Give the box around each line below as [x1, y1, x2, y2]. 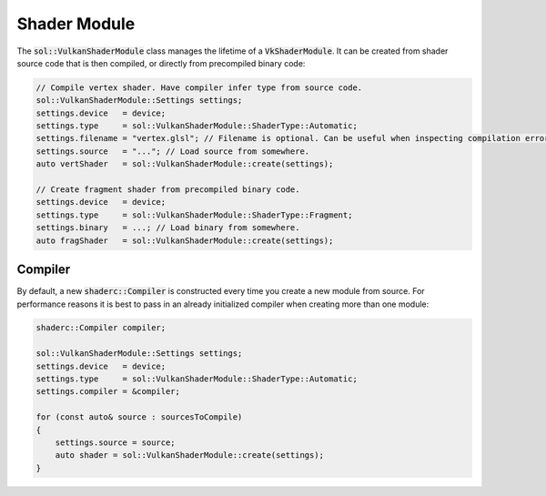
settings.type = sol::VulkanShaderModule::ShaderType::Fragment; [35, 209, 353, 220]
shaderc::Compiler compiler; [35, 323, 167, 333]
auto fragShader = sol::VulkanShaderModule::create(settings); [35, 235, 334, 246]
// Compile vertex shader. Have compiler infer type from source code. [35, 82, 363, 93]
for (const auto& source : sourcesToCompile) [35, 412, 243, 422]
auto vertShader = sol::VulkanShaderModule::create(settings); [35, 159, 334, 169]
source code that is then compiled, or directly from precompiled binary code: [16, 57, 306, 68]
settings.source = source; [55, 438, 177, 448]
